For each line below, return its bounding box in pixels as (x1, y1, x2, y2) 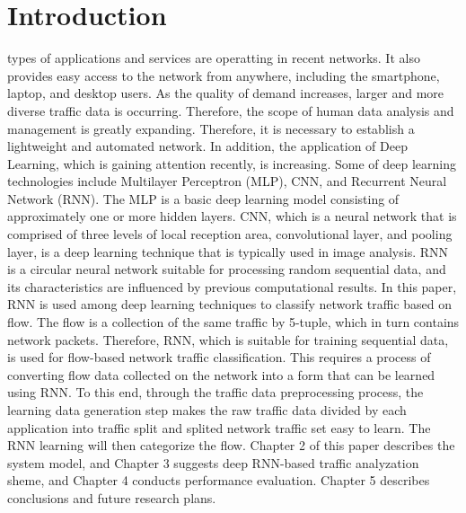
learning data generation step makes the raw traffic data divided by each (7, 401, 407, 419)
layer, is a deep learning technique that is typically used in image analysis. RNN (7, 242, 449, 261)
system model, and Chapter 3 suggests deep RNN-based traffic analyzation (7, 453, 419, 472)
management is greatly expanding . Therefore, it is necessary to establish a (7, 119, 415, 137)
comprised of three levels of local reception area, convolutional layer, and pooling (7, 225, 453, 243)
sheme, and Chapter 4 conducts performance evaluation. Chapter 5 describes (7, 471, 430, 490)
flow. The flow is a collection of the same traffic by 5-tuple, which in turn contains (7, 313, 460, 332)
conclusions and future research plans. (7, 488, 216, 507)
